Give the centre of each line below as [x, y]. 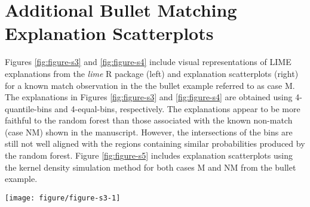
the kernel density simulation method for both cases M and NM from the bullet [151, 167]
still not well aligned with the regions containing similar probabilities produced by [155, 143]
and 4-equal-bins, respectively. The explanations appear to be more [177, 108]
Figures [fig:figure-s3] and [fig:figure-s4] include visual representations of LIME [148, 62]
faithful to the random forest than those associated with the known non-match [149, 120]
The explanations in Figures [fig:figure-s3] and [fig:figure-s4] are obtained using [149, 97]
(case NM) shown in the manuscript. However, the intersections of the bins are [149, 132]
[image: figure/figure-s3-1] [63, 198]
